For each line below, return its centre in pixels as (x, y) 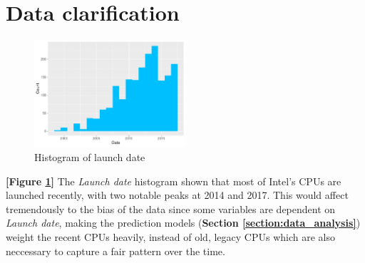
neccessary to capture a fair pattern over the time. (115, 251)
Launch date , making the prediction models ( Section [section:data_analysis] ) (183, 223)
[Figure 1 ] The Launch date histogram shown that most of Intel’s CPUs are (174, 181)
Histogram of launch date (90, 157)
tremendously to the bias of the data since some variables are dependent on (171, 208)
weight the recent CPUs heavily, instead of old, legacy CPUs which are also (170, 237)
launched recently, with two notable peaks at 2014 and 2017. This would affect (177, 195)
